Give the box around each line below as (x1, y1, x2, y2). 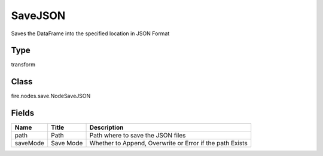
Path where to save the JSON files (89, 131, 186, 140)
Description (89, 123, 124, 131)
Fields (11, 108, 35, 118)
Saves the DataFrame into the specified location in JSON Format (11, 30, 170, 37)
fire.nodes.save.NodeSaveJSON (11, 93, 91, 100)
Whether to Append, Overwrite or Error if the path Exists (89, 139, 248, 148)
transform (11, 61, 36, 68)
